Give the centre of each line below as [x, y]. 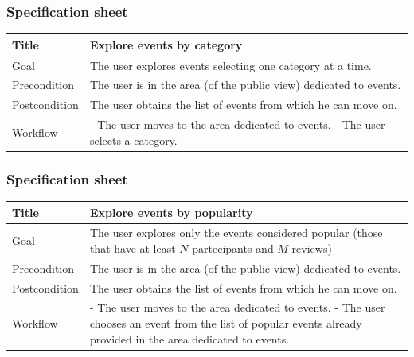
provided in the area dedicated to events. [189, 338]
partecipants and [233, 248]
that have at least [133, 248]
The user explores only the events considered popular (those [236, 233]
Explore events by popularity [171, 212]
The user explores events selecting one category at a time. [230, 65]
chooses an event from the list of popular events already [226, 323]
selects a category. [133, 140]
